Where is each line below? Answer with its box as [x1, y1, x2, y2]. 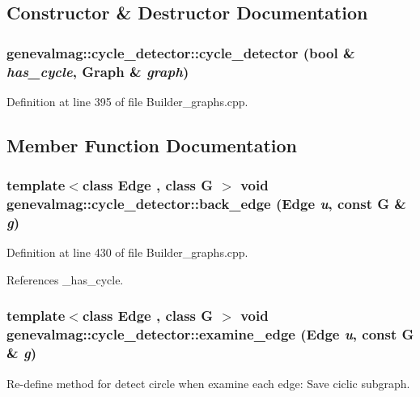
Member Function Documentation [6, 132, 298, 157]
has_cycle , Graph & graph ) [6, 61, 189, 81]
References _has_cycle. [6, 271, 124, 288]
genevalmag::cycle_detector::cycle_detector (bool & [6, 42, 355, 62]
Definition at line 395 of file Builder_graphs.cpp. [6, 92, 248, 109]
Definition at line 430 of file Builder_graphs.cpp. [6, 244, 248, 261]
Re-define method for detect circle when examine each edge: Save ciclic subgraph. [6, 374, 410, 391]
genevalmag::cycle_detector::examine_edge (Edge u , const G [6, 324, 414, 344]
